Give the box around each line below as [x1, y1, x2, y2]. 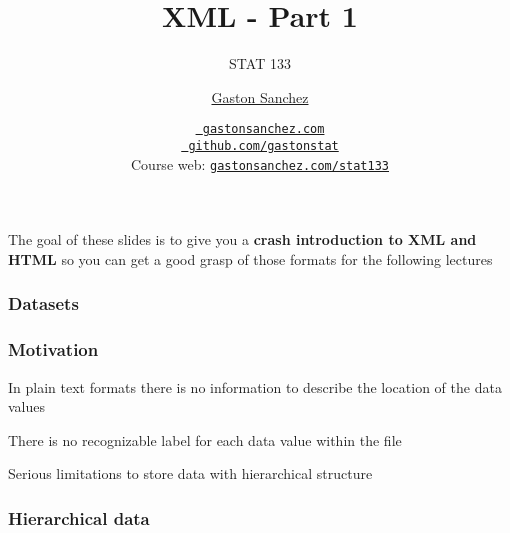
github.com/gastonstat [188, 138, 339, 153]
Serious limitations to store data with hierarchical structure [8, 463, 373, 484]
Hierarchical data [8, 505, 150, 530]
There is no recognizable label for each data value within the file [8, 429, 402, 450]
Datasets [8, 291, 79, 316]
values [8, 396, 46, 417]
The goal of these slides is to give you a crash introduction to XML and [8, 229, 477, 250]
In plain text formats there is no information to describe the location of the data [8, 376, 502, 397]
